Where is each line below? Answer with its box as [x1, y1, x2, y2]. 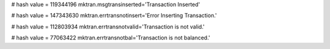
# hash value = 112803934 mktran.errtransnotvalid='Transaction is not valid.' [11, 23, 205, 30]
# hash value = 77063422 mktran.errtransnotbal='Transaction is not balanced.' [11, 34, 210, 42]
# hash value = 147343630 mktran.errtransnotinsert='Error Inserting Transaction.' [11, 12, 217, 19]
